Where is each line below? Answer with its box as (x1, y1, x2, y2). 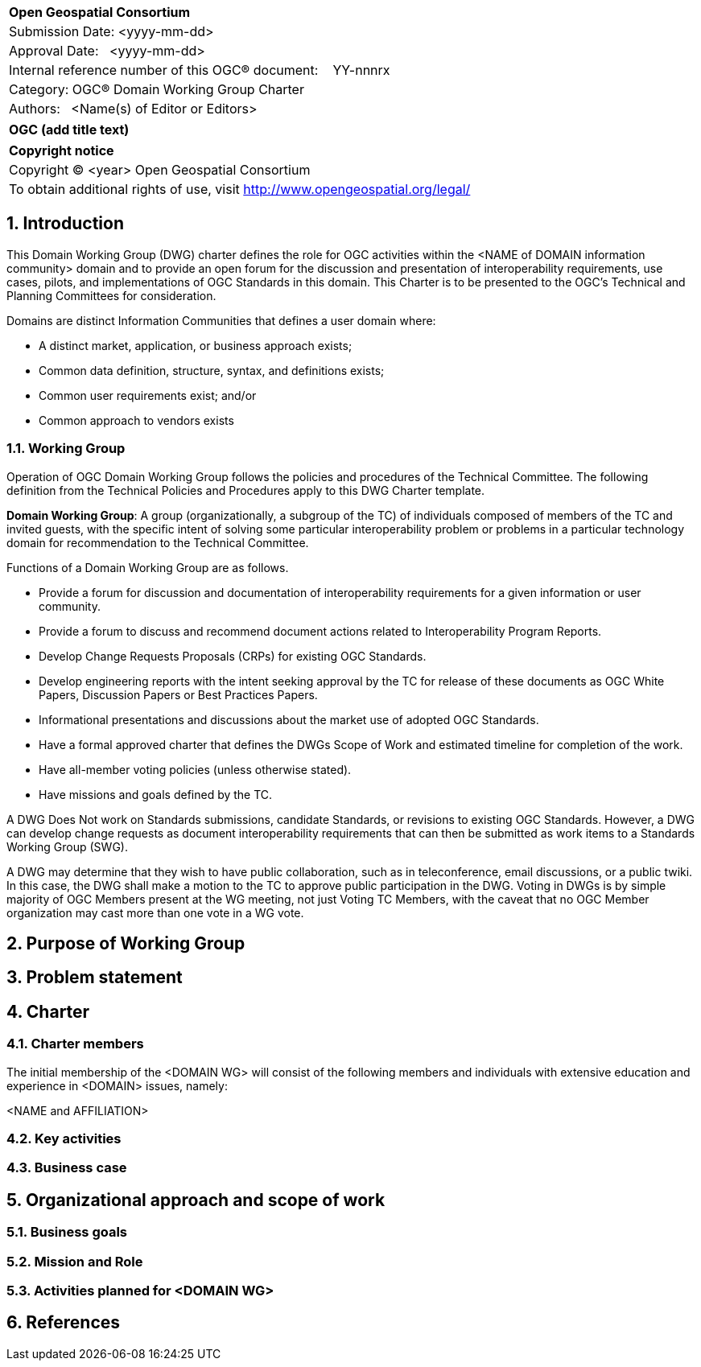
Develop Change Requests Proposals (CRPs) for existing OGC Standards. (39, 649, 427, 663)
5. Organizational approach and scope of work (6, 1189, 386, 1210)
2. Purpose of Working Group (6, 933, 245, 954)
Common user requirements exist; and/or (39, 388, 257, 402)
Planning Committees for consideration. (6, 288, 216, 303)
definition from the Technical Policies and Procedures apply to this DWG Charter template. (6, 483, 485, 497)
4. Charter (6, 1001, 90, 1022)
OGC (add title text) (9, 121, 130, 138)
